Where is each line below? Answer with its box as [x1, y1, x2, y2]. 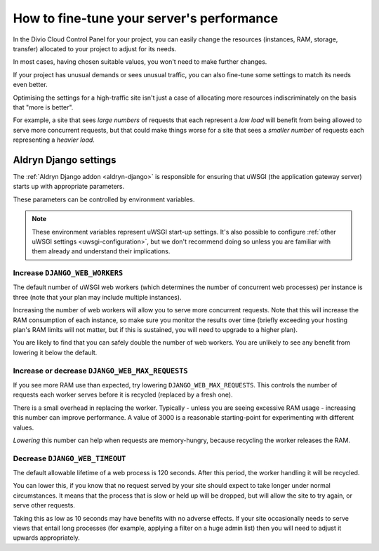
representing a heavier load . [13, 135, 95, 144]
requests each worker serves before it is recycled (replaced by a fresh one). [13, 390, 233, 399]
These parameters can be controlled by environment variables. [13, 195, 195, 204]
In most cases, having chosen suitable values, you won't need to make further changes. [13, 58, 267, 66]
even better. [13, 81, 48, 89]
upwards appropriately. [13, 533, 80, 542]
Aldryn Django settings [13, 154, 117, 166]
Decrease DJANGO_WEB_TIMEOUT [13, 453, 126, 463]
